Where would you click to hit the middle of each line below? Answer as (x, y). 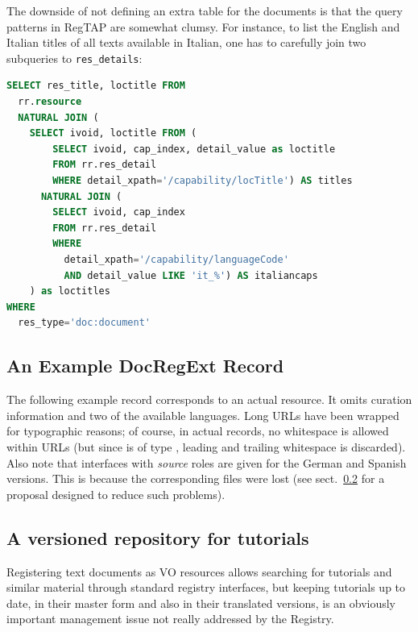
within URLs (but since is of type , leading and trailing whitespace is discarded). (206, 446)
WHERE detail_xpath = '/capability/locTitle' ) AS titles (203, 181)
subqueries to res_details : (74, 58)
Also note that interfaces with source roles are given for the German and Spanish (207, 462)
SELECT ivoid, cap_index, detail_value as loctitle (194, 149)
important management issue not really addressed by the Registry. (170, 619)
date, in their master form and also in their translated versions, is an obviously (201, 603)
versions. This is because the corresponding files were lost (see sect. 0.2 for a (196, 478)
